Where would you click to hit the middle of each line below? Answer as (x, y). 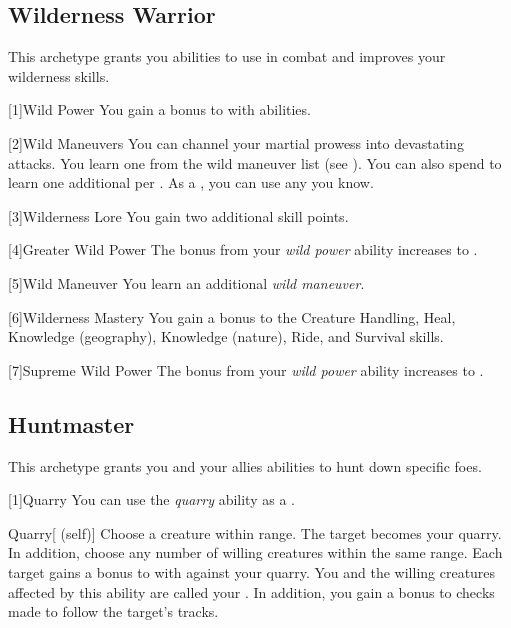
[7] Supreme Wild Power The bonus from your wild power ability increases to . (246, 369)
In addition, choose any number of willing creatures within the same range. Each (255, 552)
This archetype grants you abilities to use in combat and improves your (227, 56)
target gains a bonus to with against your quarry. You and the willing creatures (252, 571)
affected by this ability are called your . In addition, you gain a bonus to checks (251, 591)
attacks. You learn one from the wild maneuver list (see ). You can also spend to (255, 162)
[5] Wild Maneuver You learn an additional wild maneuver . (186, 282)
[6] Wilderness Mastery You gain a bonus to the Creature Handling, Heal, (232, 316)
